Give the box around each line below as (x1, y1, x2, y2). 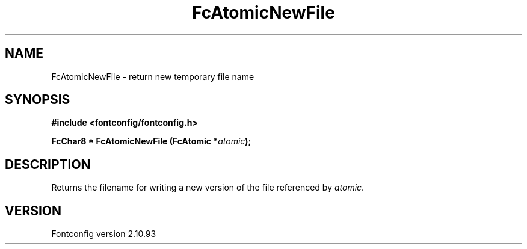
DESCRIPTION (5, 156, 91, 172)
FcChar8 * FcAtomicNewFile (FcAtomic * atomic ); (51, 136, 251, 147)
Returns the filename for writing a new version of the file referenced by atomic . (51, 182, 365, 193)
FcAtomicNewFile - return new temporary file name (51, 71, 254, 82)
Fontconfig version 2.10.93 (51, 229, 156, 239)
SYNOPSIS (5, 92, 70, 108)
